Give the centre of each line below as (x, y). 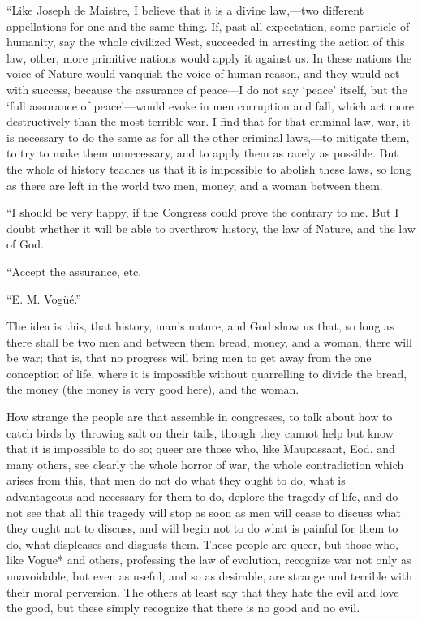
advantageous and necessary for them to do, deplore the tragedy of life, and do (202, 496)
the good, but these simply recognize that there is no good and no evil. (183, 608)
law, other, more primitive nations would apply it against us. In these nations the (209, 57)
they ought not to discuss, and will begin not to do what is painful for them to (202, 528)
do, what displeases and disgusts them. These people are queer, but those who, (202, 543)
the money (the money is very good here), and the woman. (153, 389)
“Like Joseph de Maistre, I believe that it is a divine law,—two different (185, 10)
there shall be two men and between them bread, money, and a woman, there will (209, 341)
